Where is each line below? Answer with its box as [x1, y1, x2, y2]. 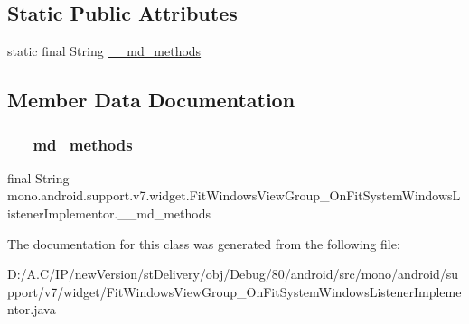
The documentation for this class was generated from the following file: [7, 234, 400, 253]
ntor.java [7, 300, 56, 319]
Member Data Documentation [7, 86, 295, 114]
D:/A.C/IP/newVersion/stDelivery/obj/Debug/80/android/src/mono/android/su [7, 264, 459, 283]
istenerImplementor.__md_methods [7, 203, 211, 222]
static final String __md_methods [7, 42, 202, 60]
